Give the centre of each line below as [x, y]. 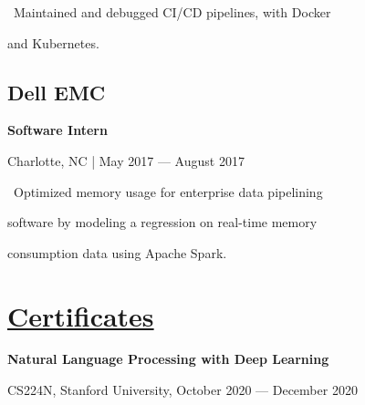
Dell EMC [57, 92]
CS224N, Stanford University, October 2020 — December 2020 [182, 390]
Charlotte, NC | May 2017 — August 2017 [126, 160]
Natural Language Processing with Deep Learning [168, 359]
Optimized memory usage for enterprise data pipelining [168, 191]
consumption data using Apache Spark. [117, 252]
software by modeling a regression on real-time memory [162, 222]
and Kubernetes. [53, 42]
